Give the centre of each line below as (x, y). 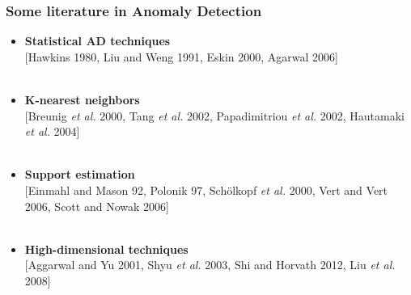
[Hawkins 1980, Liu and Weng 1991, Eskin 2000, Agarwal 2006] (181, 56)
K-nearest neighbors (82, 99)
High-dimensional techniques (106, 249)
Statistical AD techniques (97, 41)
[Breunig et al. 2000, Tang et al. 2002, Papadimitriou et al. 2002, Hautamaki (215, 115)
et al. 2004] (52, 131)
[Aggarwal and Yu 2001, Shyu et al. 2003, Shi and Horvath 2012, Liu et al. (210, 265)
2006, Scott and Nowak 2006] (97, 206)
